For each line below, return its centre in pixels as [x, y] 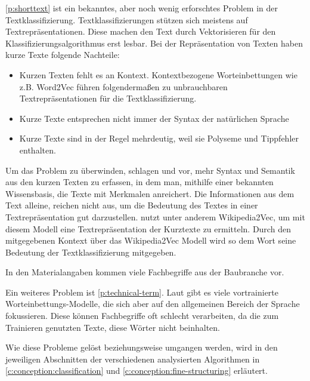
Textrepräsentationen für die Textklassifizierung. [108, 98]
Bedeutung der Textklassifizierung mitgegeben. [91, 252]
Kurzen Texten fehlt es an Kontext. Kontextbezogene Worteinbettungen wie [158, 74]
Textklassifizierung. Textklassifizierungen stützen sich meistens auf [127, 19]
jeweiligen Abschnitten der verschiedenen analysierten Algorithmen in [133, 359]
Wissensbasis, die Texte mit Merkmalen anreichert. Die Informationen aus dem [150, 193]
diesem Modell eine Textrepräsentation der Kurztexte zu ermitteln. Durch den [148, 228]
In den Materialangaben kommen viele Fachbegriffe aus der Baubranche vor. [145, 272]
